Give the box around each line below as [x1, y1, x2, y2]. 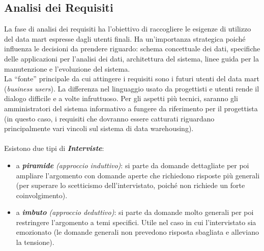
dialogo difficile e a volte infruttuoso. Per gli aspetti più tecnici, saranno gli [4, 93, 238, 104]
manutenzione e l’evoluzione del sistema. [4, 63, 130, 74]
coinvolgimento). [16, 190, 68, 200]
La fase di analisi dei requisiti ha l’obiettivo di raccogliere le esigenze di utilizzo [4, 23, 251, 34]
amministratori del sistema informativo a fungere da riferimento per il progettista [4, 103, 258, 113]
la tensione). [16, 237, 54, 247]
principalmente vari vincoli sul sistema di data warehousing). [4, 123, 194, 134]
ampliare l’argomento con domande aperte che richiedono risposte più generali [16, 170, 260, 180]
